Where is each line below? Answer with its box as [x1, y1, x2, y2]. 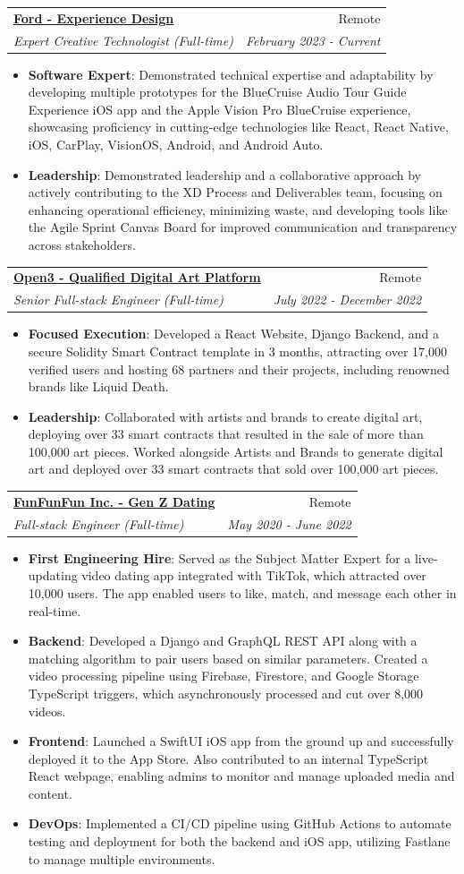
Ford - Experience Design [13, 8, 174, 27]
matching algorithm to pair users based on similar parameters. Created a [28, 648, 428, 667]
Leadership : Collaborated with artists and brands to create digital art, [28, 407, 423, 425]
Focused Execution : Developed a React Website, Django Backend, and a [28, 324, 440, 343]
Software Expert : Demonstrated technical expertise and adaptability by [28, 64, 434, 83]
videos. [28, 701, 66, 720]
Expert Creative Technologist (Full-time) [13, 30, 233, 49]
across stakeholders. [28, 236, 136, 254]
